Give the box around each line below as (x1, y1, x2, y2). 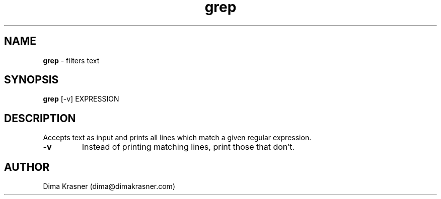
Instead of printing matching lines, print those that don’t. (82, 142, 295, 152)
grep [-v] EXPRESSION (43, 94, 119, 104)
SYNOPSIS (4, 73, 59, 86)
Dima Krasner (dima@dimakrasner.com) (43, 182, 175, 191)
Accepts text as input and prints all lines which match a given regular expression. (43, 133, 312, 142)
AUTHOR (4, 160, 50, 173)
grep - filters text (43, 56, 100, 65)
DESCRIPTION (4, 112, 76, 125)
